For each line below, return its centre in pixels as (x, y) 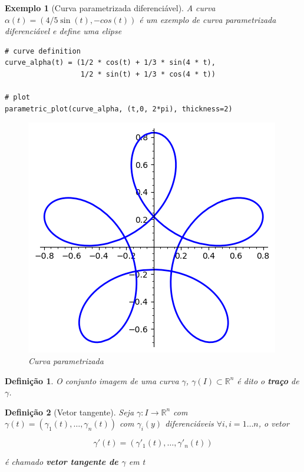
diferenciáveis (189, 423)
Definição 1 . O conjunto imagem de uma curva (92, 380)
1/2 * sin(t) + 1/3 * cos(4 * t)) (148, 74)
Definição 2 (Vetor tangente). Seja (70, 412)
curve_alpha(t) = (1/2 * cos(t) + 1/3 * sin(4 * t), (110, 63)
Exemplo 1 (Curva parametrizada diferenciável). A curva (110, 8)
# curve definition (43, 51)
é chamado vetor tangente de (62, 462)
